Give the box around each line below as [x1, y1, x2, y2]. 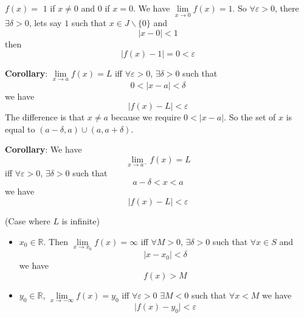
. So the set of [224, 111, 276, 123]
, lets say [29, 16, 62, 29]
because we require [111, 111, 181, 123]
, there [274, 2, 299, 14]
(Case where [5, 214, 50, 227]
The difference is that [5, 111, 85, 123]
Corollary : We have [5, 143, 82, 156]
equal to [5, 122, 35, 135]
